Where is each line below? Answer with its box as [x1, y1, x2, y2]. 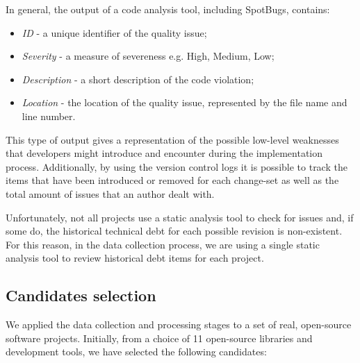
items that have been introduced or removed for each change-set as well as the [6, 173, 339, 187]
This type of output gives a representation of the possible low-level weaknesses [6, 132, 339, 146]
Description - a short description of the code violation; [22, 71, 254, 86]
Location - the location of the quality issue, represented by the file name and [22, 95, 347, 110]
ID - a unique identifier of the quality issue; [22, 25, 207, 40]
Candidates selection [6, 285, 156, 306]
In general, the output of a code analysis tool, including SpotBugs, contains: [6, 2, 330, 16]
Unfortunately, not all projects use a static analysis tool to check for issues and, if [6, 210, 354, 224]
